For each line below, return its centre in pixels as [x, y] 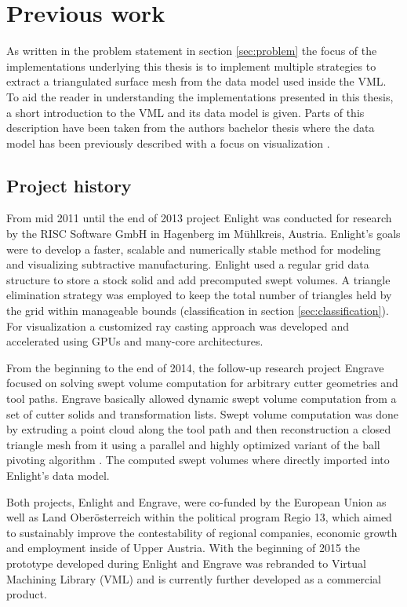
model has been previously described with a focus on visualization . [168, 143]
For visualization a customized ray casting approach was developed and [178, 325]
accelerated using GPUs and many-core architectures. [135, 341]
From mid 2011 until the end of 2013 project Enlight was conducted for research [199, 218]
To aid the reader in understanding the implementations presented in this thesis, [200, 96]
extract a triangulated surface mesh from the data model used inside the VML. [196, 81]
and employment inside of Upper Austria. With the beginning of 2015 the [183, 548]
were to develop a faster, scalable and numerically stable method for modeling [194, 249]
